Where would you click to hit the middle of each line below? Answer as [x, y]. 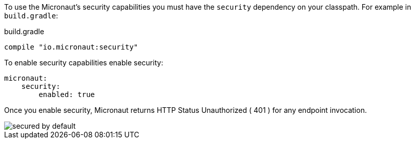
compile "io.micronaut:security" [71, 47]
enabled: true [67, 94]
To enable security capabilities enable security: [84, 63]
